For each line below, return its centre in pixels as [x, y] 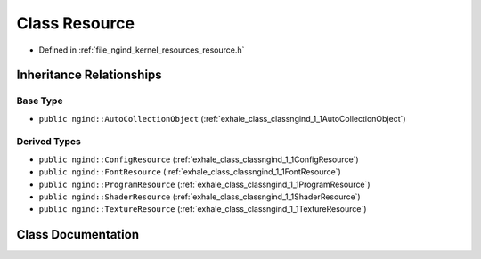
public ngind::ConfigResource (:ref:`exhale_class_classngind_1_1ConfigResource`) [199, 159]
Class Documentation [78, 235]
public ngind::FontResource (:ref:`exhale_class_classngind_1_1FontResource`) [190, 172]
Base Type [40, 101]
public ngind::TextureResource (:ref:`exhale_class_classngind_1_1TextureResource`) [203, 209]
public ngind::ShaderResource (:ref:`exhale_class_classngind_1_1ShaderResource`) [200, 197]
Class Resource [76, 23]
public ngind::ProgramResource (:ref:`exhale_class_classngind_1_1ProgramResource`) [204, 184]
